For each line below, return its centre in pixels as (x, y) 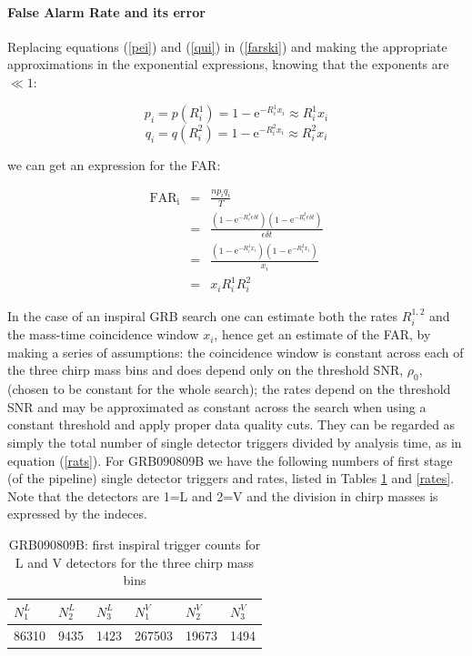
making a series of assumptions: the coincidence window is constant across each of (236, 352)
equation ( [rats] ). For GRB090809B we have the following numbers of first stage (230, 460)
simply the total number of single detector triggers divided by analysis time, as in (235, 443)
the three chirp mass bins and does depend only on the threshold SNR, (206, 370)
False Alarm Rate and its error (106, 11)
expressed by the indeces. (77, 514)
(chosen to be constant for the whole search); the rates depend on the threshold (229, 389)
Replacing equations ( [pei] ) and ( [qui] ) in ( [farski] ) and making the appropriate (227, 46)
